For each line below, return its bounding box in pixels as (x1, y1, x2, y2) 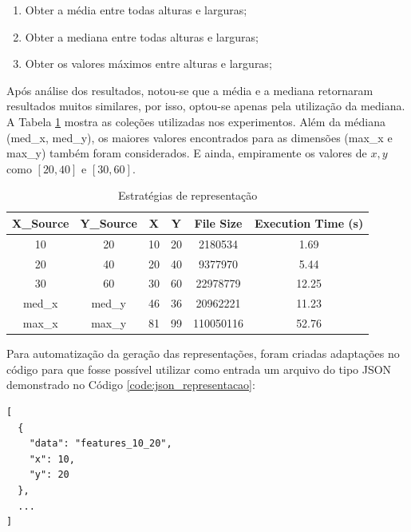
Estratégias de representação (117, 187, 258, 204)
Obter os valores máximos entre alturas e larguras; (25, 55, 272, 72)
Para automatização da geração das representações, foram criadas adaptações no (6, 345, 400, 362)
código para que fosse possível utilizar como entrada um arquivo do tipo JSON (6, 360, 392, 377)
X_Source (12, 214, 69, 231)
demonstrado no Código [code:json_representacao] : (6, 376, 255, 393)
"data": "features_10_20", (29, 438, 172, 450)
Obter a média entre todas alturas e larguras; (25, 2, 247, 18)
